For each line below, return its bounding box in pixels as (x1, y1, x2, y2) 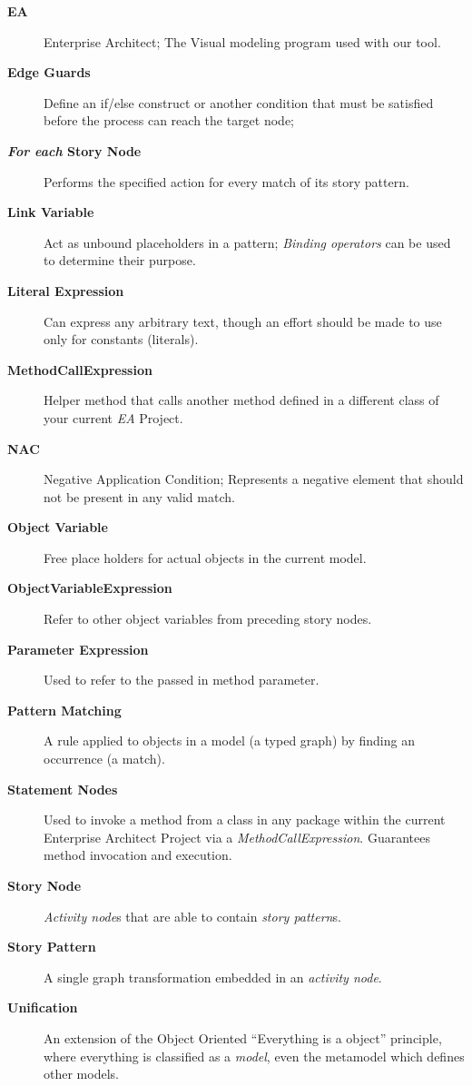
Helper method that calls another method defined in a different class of (44, 390, 439, 410)
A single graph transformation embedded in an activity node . (44, 967, 382, 986)
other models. (44, 1064, 119, 1083)
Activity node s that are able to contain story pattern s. (44, 906, 341, 925)
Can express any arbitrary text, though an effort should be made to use (44, 311, 442, 331)
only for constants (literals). (44, 330, 199, 349)
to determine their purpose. (44, 251, 196, 270)
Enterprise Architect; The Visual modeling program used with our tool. (44, 32, 441, 51)
